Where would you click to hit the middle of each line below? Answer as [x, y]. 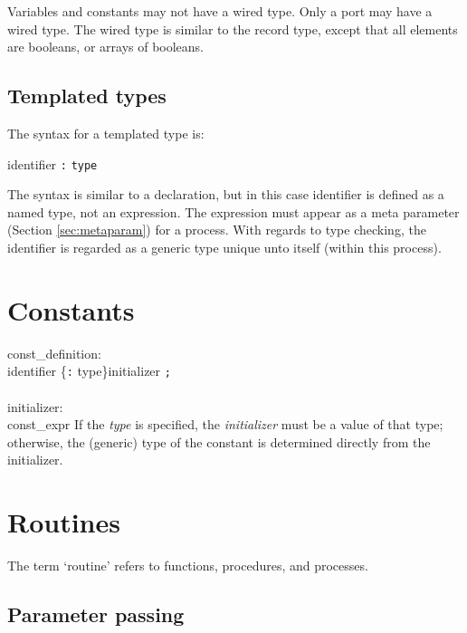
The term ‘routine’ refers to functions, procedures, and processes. [188, 566]
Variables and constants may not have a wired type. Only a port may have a [220, 11]
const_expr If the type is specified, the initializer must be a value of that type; [225, 424]
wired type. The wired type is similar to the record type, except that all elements [233, 29]
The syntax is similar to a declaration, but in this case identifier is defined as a [226, 194]
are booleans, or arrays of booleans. [106, 47]
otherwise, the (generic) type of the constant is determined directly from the [219, 441]
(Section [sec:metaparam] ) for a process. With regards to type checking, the [217, 230]
